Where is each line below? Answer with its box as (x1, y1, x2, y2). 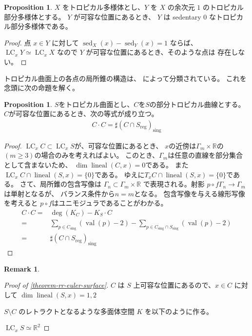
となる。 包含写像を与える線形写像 (134, 188, 245, 198)
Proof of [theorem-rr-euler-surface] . (4, 280, 109, 290)
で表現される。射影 (143, 179, 205, 189)
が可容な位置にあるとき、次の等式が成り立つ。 (9, 108, 158, 119)
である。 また (145, 159, 189, 169)
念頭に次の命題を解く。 (4, 83, 79, 93)
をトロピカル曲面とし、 (58, 99, 134, 109)
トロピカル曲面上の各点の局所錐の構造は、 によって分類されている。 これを (4, 73, 247, 83)
